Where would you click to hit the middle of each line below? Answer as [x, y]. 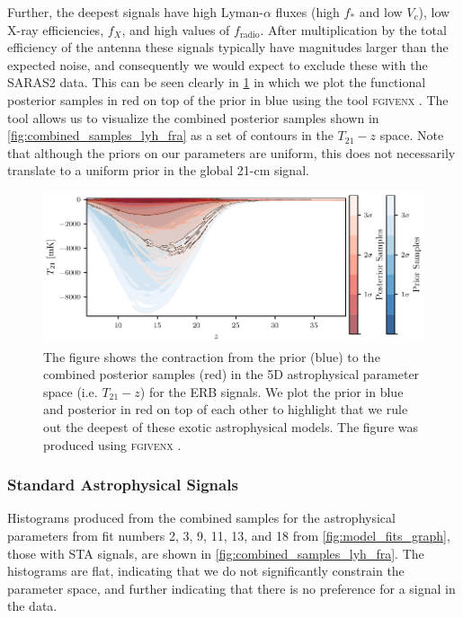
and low [381, 12]
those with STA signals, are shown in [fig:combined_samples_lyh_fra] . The [216, 553]
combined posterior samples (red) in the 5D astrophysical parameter [231, 374]
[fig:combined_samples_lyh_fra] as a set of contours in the [170, 135]
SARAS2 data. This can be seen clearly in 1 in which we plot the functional [217, 82]
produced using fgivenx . [112, 444]
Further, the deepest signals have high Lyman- [135, 12]
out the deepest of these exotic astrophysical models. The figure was [231, 427]
